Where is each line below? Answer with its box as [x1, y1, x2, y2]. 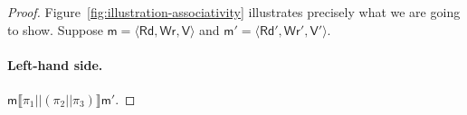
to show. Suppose [7, 20, 103, 39]
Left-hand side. [7, 55, 103, 74]
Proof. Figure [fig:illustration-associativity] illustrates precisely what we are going [7, 3, 461, 21]
